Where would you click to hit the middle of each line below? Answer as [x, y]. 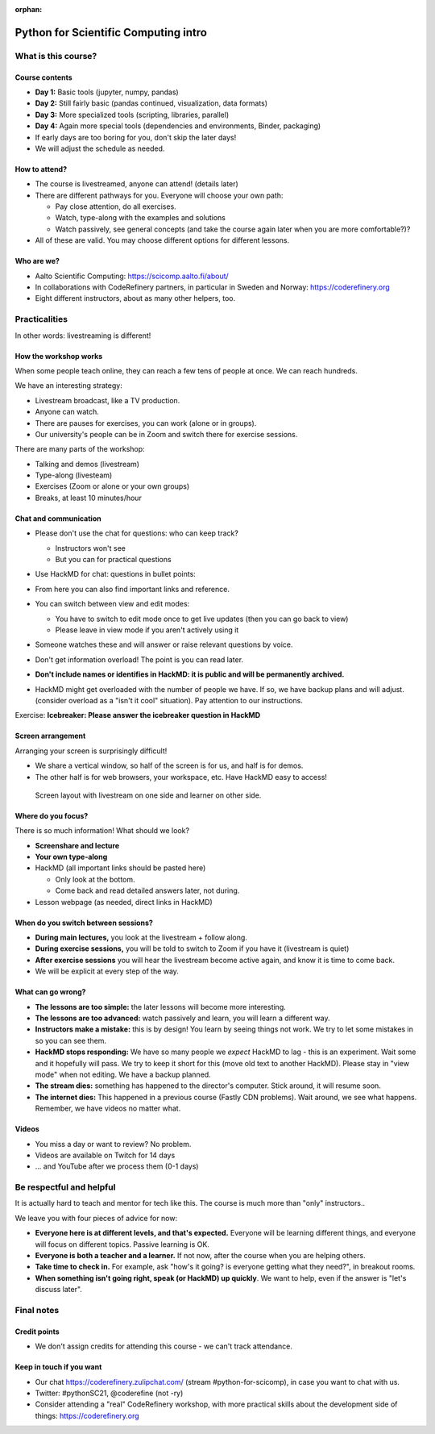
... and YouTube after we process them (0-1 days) [117, 1166]
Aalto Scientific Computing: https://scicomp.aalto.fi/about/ [132, 276]
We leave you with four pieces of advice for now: [96, 1218]
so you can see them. [71, 1040]
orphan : [29, 9]
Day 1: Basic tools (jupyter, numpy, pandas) [107, 92]
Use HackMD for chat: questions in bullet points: [116, 574]
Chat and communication [58, 518]
